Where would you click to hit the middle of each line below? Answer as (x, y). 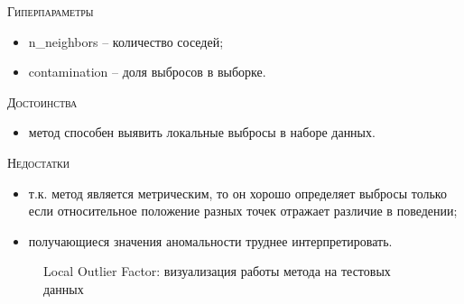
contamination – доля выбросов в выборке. (147, 72)
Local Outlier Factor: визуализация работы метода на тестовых (217, 271)
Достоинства (42, 101)
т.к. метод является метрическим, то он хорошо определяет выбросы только (237, 193)
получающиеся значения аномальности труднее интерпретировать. (210, 240)
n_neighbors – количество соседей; (126, 41)
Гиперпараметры (51, 11)
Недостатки (39, 162)
